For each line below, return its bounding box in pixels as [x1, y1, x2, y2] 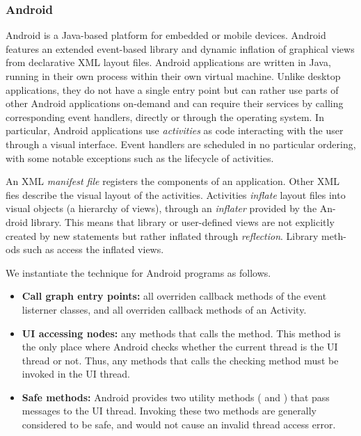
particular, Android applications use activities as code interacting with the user [6, 123, 344, 138]
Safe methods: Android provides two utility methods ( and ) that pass [22, 389, 330, 404]
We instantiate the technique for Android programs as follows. [6, 265, 271, 280]
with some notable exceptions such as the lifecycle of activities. [6, 150, 274, 165]
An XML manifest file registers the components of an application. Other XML [6, 174, 339, 188]
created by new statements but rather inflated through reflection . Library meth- [6, 228, 346, 243]
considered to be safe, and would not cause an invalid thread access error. [22, 417, 336, 432]
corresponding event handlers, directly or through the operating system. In [6, 109, 324, 124]
